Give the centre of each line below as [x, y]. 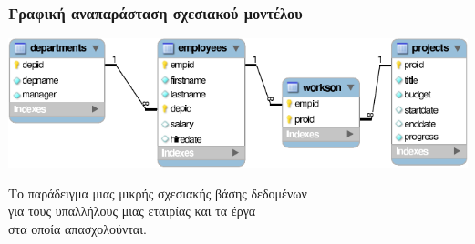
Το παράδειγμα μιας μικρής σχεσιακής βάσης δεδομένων [158, 193]
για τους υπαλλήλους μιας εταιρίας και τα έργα [132, 211]
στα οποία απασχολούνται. [77, 228]
